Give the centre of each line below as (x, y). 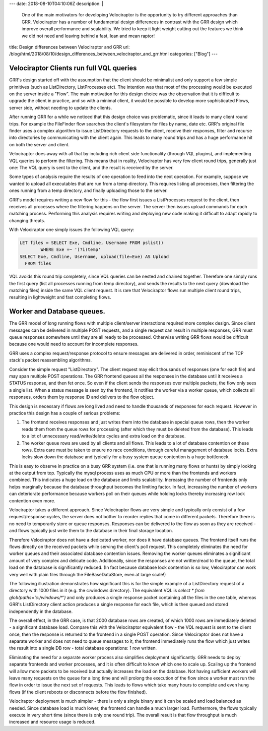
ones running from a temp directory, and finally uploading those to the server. (89, 190)
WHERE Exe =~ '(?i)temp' (71, 250)
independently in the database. (41, 611)
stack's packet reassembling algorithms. (50, 360)
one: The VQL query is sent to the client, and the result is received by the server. (91, 167)
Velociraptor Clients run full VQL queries (73, 68)
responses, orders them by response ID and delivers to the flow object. (82, 397)
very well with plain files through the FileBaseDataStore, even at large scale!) (88, 574)
